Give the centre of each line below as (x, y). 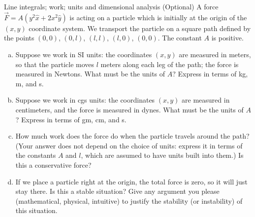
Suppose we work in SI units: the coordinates (84, 54)
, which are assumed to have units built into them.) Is (162, 155)
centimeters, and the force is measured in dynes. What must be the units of (129, 109)
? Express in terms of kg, (210, 74)
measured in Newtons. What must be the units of (90, 74)
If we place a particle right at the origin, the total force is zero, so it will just (131, 181)
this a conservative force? (53, 164)
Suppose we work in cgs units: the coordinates (85, 100)
